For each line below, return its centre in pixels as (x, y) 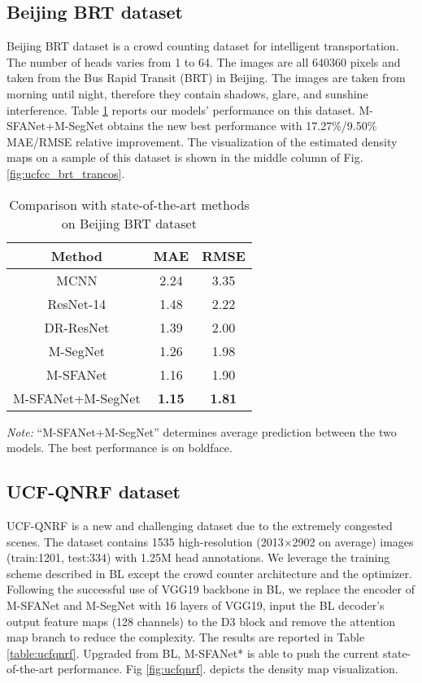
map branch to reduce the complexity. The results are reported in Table (186, 637)
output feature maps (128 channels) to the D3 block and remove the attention (201, 621)
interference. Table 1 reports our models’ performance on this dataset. (181, 109)
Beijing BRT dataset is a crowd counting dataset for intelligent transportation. (203, 46)
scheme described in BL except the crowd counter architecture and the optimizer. (209, 573)
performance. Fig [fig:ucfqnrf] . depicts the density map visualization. (228, 669)
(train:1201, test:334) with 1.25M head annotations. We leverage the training (198, 557)
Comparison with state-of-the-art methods (129, 204)
